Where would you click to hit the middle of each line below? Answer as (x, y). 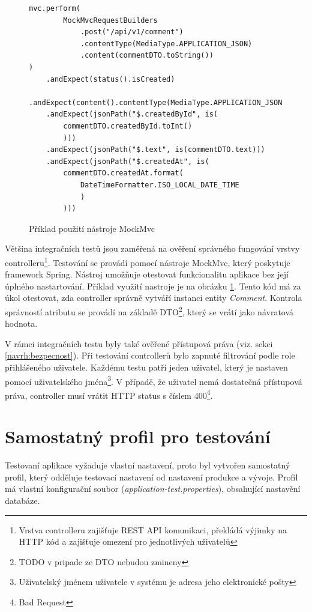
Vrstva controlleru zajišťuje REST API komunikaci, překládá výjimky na (153, 529)
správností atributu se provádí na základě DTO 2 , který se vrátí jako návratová (149, 311)
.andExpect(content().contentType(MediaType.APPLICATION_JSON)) (160, 102)
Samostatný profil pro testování (138, 436)
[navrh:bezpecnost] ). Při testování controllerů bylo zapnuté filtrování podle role (150, 355)
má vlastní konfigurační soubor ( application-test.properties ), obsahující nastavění (153, 489)
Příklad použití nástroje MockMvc (92, 228)
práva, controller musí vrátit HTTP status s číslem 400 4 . (109, 394)
